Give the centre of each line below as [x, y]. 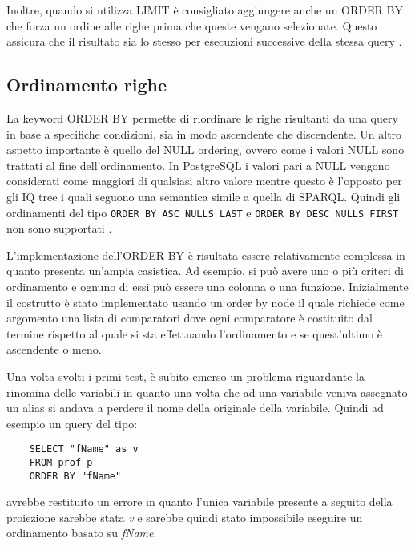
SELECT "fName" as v [84, 449]
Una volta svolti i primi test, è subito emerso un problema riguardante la [185, 376]
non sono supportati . [59, 228]
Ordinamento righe [87, 85]
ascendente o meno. [54, 349]
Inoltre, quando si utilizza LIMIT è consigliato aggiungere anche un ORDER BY [205, 10]
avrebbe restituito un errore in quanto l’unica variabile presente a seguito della [199, 502]
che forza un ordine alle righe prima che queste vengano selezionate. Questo [192, 25]
